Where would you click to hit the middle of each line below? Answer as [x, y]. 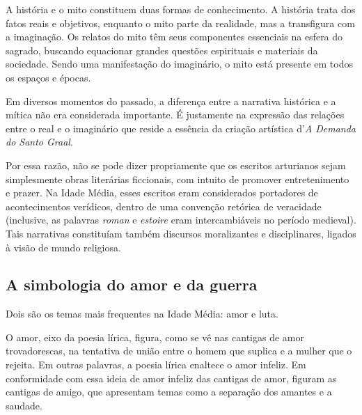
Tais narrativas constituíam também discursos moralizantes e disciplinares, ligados [181, 233]
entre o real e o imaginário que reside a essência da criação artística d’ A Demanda [181, 128]
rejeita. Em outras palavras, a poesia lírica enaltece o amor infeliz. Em [156, 365]
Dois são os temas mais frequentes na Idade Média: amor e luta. [142, 314]
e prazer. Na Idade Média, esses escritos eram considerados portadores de [162, 193]
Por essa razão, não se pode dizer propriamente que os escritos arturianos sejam [176, 165]
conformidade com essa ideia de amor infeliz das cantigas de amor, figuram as [171, 378]
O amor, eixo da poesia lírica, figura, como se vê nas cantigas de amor [155, 337]
